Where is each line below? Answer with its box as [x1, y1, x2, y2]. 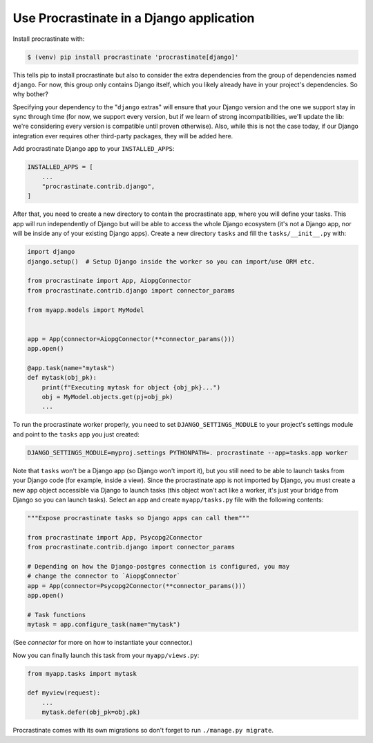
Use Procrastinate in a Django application [12, 10, 255, 26]
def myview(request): [27, 689, 101, 697]
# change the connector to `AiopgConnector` [27, 572, 181, 580]
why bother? [12, 90, 48, 98]
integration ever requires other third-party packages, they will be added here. [12, 131, 233, 140]
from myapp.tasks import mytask [27, 670, 137, 677]
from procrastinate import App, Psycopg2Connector [27, 533, 203, 541]
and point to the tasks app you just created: [12, 430, 140, 439]
